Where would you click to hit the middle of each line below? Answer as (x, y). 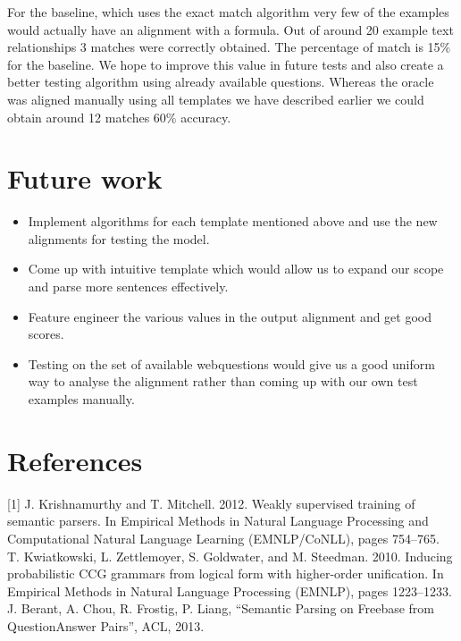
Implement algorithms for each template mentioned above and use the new (233, 221)
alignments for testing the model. (119, 238)
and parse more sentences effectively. (128, 287)
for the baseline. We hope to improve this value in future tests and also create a (226, 64)
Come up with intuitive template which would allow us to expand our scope (236, 269)
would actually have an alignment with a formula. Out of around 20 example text (230, 29)
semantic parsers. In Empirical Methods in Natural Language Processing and (218, 521)
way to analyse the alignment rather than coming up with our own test (223, 381)
